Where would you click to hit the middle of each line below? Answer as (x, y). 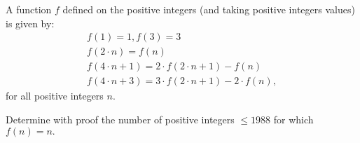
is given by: (30, 23)
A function (29, 9)
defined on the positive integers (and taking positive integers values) (209, 9)
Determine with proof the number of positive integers (120, 119)
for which (293, 119)
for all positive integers (55, 96)
